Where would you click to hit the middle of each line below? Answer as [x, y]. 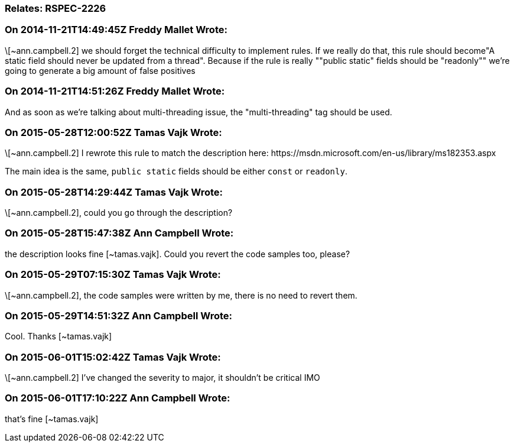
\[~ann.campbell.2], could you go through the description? [119, 213]
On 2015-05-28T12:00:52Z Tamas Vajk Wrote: [113, 132]
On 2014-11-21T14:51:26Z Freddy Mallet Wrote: [115, 91]
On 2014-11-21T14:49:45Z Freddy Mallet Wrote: [116, 30]
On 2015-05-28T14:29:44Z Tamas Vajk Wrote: [114, 192]
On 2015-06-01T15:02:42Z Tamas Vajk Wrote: [113, 357]
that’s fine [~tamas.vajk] [52, 419]
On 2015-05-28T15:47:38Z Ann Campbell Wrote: [119, 233]
